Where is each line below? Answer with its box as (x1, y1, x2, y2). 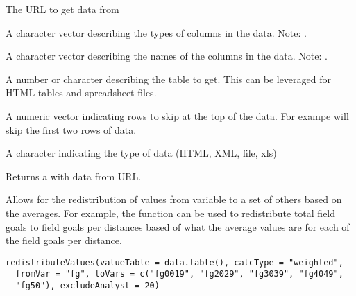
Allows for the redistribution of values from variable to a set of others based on (6, 192, 342, 207)
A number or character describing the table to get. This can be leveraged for (6, 71, 332, 86)
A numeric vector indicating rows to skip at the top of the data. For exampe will (6, 108, 349, 123)
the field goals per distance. (6, 233, 122, 247)
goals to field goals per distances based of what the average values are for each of (6, 219, 350, 234)
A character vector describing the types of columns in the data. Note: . (6, 25, 307, 40)
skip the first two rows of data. (6, 122, 137, 137)
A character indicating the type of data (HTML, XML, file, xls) (6, 146, 277, 160)
